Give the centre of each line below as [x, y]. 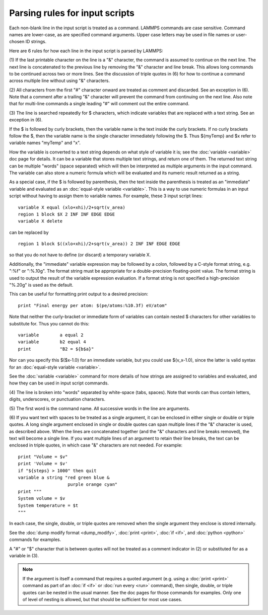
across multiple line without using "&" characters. [60, 81]
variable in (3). [24, 555]
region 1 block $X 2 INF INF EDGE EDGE [67, 214]
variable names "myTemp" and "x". [45, 143]
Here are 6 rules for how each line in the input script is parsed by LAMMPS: [86, 51]
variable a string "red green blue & [64, 478]
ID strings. [36, 42]
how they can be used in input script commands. [59, 383]
